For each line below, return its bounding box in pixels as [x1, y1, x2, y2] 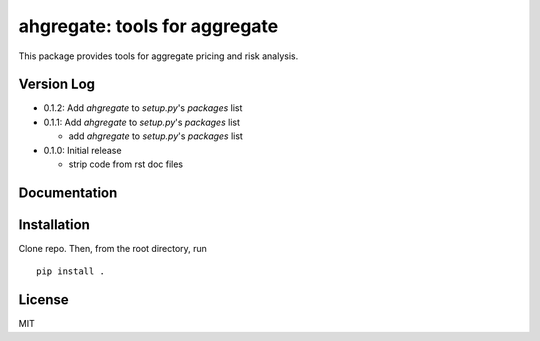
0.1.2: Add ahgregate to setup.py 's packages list [43, 102, 243, 114]
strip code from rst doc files [68, 158, 184, 170]
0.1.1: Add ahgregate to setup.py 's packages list [43, 116, 240, 128]
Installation [18, 216, 90, 233]
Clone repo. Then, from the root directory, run [18, 242, 207, 254]
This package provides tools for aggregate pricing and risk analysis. [18, 50, 299, 62]
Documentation [18, 184, 118, 201]
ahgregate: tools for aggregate [18, 15, 279, 37]
